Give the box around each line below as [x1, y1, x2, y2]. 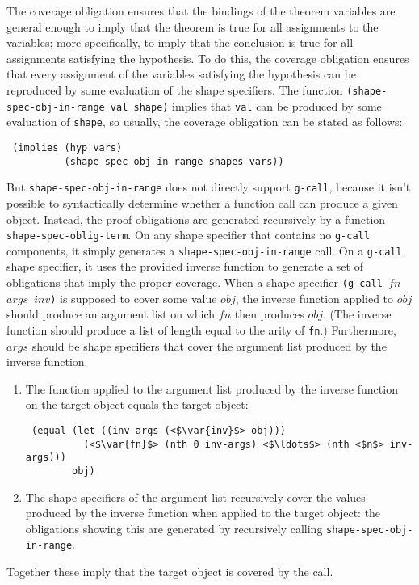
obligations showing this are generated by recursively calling [25, 520, 323, 537]
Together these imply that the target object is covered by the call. [6, 563, 333, 580]
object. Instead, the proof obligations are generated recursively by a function [6, 210, 386, 227]
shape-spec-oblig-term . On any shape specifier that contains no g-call [6, 226, 370, 243]
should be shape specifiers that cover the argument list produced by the [31, 337, 387, 354]
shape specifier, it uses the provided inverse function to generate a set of [6, 258, 363, 275]
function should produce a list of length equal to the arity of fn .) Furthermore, [6, 321, 396, 338]
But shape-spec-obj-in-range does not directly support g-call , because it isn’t [6, 179, 411, 196]
